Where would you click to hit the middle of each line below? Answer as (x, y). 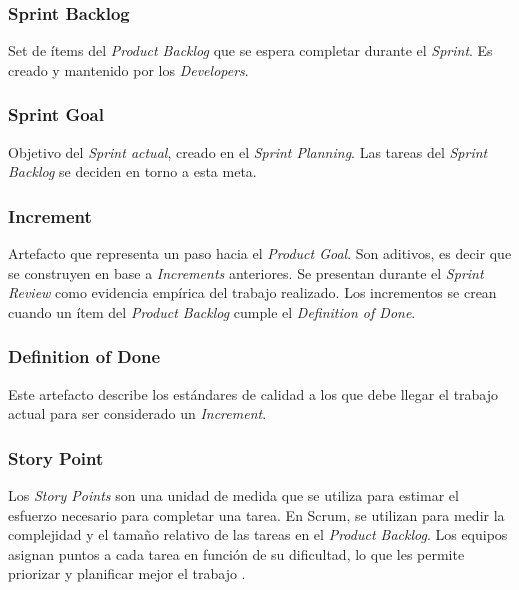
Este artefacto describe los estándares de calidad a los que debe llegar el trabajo (253, 393)
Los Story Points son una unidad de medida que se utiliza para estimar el (233, 495)
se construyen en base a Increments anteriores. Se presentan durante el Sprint (246, 272)
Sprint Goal (56, 114)
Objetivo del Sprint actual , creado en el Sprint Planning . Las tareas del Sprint (248, 151)
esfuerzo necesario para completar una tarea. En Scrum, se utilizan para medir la (256, 514)
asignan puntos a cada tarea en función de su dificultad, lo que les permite (236, 553)
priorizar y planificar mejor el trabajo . (127, 573)
